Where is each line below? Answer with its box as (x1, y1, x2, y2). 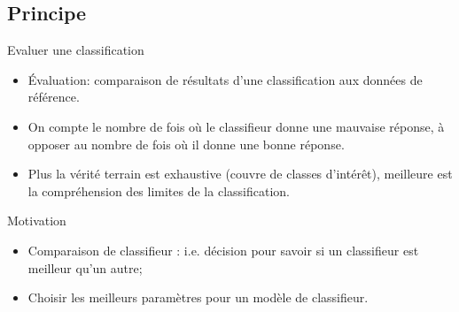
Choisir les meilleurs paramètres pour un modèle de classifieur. (27, 288, 369, 307)
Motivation (7, 211, 66, 230)
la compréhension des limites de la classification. (27, 181, 290, 200)
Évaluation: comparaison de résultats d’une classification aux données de (27, 70, 423, 88)
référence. (27, 88, 80, 106)
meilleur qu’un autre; (27, 258, 143, 277)
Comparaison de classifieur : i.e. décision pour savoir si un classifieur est (27, 240, 419, 259)
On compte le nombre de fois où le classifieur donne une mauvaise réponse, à (27, 117, 445, 135)
